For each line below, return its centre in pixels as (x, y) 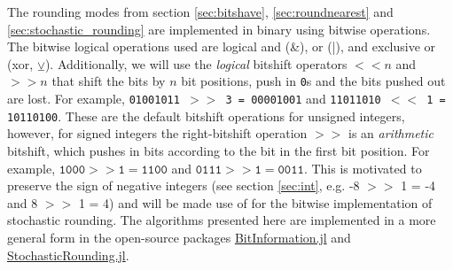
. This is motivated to (363, 168)
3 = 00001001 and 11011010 (303, 99)
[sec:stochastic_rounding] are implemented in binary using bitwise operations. (219, 29)
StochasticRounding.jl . (68, 255)
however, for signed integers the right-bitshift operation (157, 133)
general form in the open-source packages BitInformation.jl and (179, 237)
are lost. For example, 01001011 (94, 99)
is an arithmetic (391, 133)
